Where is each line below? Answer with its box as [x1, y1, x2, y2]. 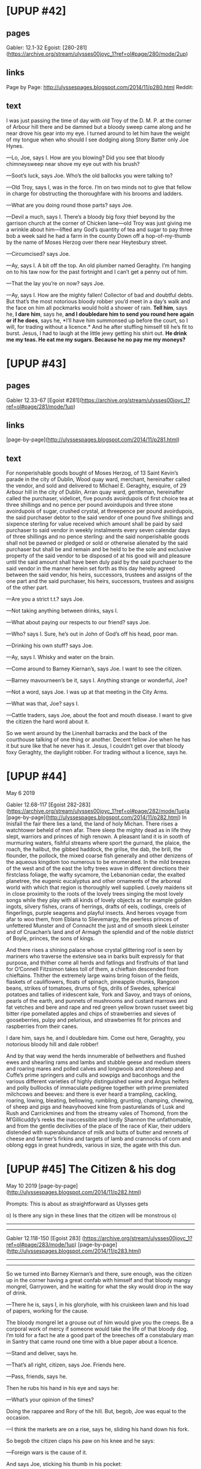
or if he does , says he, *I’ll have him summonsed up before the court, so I [6, 316, 188, 324]
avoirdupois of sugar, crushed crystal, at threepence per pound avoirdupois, [6, 507, 194, 515]
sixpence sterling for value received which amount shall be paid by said [6, 520, 183, 528]
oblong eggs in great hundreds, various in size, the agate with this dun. [6, 1141, 181, 1148]
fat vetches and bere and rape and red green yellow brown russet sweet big [6, 1003, 193, 1011]
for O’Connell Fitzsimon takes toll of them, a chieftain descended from [6, 966, 179, 973]
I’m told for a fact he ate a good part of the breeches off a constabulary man [6, 1332, 194, 1339]
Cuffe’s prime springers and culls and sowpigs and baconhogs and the [6, 1071, 181, 1079]
